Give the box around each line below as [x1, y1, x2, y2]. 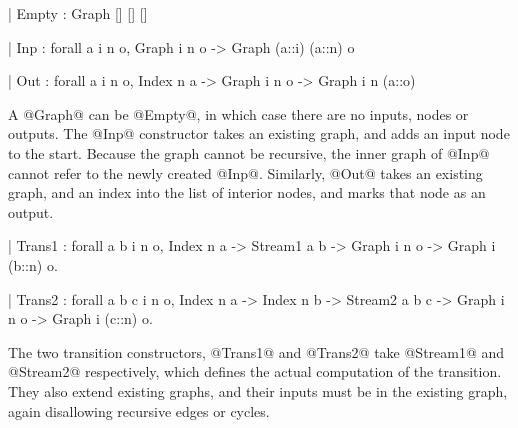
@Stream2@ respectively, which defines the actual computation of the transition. [8, 361, 502, 382]
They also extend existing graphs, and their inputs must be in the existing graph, [8, 380, 508, 401]
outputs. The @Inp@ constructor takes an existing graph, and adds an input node [8, 123, 510, 144]
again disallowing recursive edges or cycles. [8, 400, 270, 421]
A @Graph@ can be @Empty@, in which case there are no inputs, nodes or [8, 103, 469, 124]
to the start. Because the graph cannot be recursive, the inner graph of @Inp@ [8, 142, 490, 163]
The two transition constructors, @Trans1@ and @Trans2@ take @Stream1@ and [8, 341, 505, 362]
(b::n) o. [8, 254, 58, 275]
